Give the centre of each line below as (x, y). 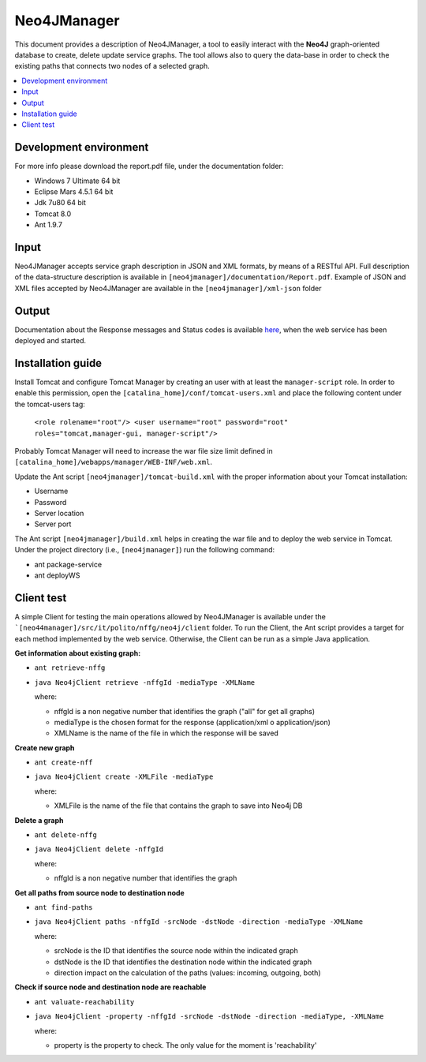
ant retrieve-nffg (70, 668)
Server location (59, 513)
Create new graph (45, 748)
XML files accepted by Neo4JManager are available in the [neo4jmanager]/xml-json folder (168, 288)
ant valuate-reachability (84, 1002)
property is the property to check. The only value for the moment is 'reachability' (185, 1045)
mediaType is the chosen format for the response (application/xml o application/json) (192, 722)
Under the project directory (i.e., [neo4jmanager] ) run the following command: (145, 550)
